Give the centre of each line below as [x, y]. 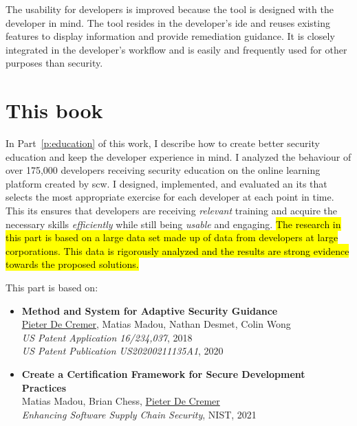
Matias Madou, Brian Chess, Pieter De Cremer [121, 401]
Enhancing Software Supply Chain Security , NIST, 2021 [139, 414]
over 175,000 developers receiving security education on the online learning [163, 170]
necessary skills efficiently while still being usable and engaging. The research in [173, 224]
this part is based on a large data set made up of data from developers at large [172, 237]
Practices [44, 387]
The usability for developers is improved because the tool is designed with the [170, 9]
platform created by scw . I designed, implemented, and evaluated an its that [166, 183]
